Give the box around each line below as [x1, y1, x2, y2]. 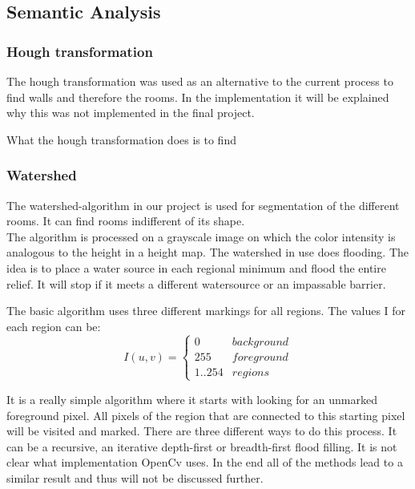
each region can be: [6, 317, 101, 334]
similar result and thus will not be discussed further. [6, 469, 264, 486]
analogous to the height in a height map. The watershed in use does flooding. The [6, 244, 409, 261]
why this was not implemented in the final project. [6, 104, 255, 121]
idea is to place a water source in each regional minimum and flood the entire [6, 259, 386, 276]
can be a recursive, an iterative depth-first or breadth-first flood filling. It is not [6, 438, 397, 455]
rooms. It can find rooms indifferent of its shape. [6, 212, 245, 229]
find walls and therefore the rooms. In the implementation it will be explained [6, 88, 389, 105]
